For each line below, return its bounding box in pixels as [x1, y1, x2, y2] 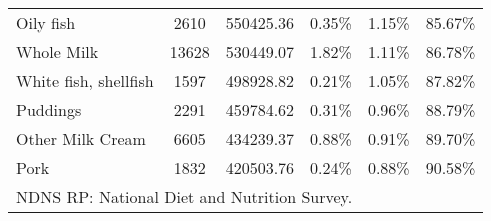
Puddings [16, 98, 82, 121]
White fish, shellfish [16, 69, 154, 92]
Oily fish [16, 11, 76, 34]
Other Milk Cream [16, 127, 146, 150]
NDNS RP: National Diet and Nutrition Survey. [16, 185, 353, 208]
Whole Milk [16, 40, 99, 63]
